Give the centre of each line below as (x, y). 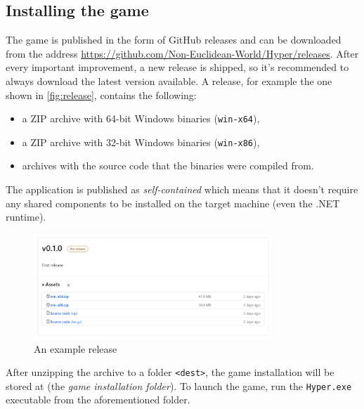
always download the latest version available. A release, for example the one (169, 80)
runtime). (26, 217)
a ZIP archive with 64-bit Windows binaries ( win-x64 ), (141, 118)
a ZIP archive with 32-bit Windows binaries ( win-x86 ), (141, 142)
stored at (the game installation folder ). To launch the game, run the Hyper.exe (179, 385)
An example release (76, 348)
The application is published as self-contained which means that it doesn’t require (182, 189)
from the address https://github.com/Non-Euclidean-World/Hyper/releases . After (182, 53)
